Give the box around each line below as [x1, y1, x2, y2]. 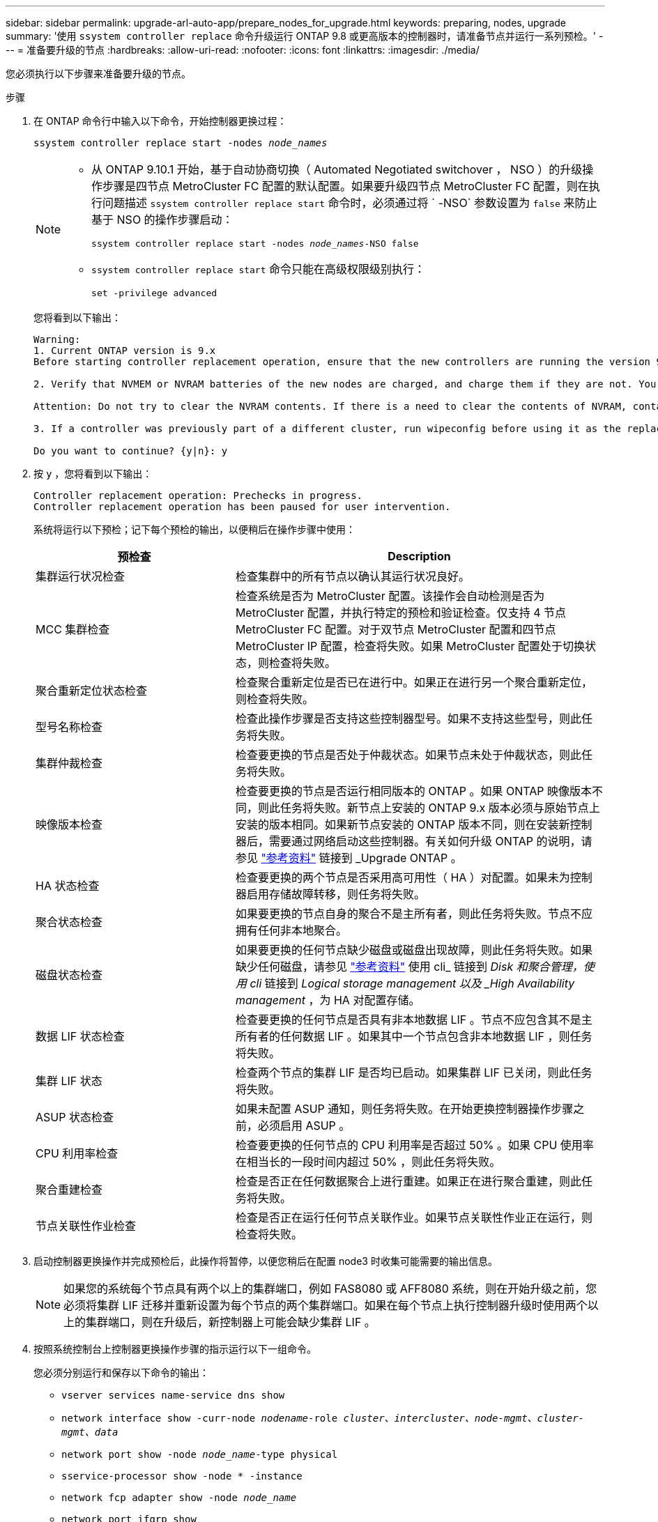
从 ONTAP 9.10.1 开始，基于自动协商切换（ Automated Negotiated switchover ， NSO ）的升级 [91, 162, 583, 176]
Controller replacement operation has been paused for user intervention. [33, 501, 451, 512]
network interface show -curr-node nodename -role [61, 1413, 338, 1424]
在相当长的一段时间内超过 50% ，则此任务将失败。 [235, 1155, 501, 1169]
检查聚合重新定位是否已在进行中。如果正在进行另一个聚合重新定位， [235, 675, 592, 689]
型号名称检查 [36, 720, 103, 734]
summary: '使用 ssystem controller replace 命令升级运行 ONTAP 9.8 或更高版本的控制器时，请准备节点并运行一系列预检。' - [6, 30, 604, 42]
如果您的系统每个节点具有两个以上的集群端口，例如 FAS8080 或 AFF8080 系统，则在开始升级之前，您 [63, 1282, 597, 1296]
